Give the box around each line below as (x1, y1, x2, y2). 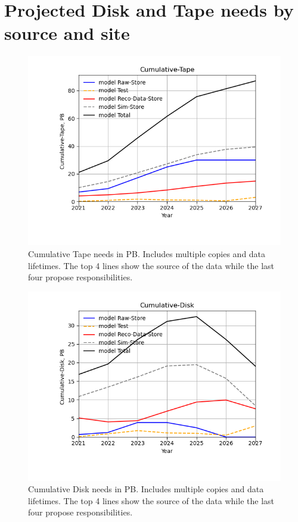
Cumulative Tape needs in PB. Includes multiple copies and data (28, 247, 266, 260)
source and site (4, 21, 130, 45)
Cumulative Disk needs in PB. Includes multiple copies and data (28, 483, 264, 495)
